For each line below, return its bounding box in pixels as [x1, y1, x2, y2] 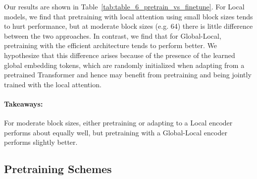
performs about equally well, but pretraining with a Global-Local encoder [4, 127, 227, 137]
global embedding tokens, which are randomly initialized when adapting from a [4, 60, 245, 70]
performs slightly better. [4, 137, 78, 147]
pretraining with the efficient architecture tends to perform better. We [4, 40, 217, 51]
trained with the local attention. [4, 79, 102, 89]
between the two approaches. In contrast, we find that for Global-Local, [4, 30, 221, 41]
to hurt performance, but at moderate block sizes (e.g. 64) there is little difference [4, 21, 253, 31]
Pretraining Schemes [4, 161, 112, 177]
